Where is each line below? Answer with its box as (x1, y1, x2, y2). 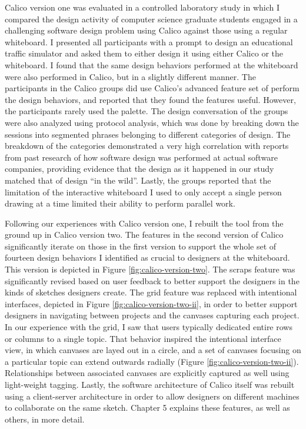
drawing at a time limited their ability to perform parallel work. (5, 197, 235, 209)
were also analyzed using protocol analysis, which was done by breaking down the (5, 116, 299, 128)
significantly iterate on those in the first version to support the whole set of (5, 240, 277, 252)
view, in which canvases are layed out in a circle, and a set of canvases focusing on (5, 344, 301, 356)
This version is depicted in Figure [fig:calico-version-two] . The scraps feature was (5, 263, 295, 275)
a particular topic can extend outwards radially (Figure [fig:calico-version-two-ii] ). (5, 355, 299, 367)
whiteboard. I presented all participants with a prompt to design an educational (5, 35, 293, 48)
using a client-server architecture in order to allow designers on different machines (5, 390, 300, 402)
